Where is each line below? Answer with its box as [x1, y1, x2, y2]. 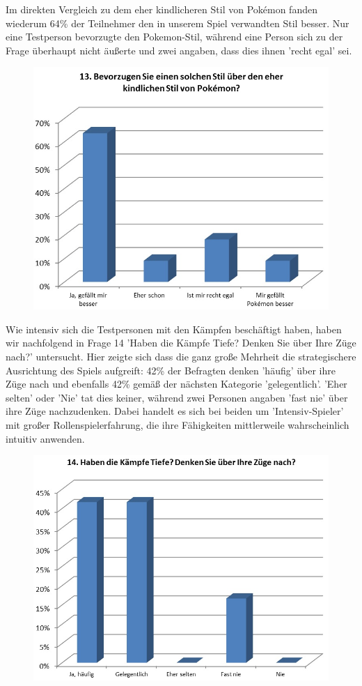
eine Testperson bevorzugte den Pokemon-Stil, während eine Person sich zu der [6, 29, 343, 44]
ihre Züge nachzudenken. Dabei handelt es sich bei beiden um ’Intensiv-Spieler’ [6, 404, 344, 418]
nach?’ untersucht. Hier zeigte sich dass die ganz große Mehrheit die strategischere [6, 349, 356, 364]
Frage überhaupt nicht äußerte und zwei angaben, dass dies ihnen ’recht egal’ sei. [6, 43, 352, 57]
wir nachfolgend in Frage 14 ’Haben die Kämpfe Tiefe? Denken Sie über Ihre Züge [6, 335, 356, 350]
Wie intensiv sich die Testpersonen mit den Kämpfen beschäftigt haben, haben [6, 321, 342, 336]
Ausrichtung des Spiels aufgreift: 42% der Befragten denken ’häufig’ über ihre [6, 363, 336, 377]
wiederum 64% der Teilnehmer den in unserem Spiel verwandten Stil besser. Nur [6, 15, 349, 30]
